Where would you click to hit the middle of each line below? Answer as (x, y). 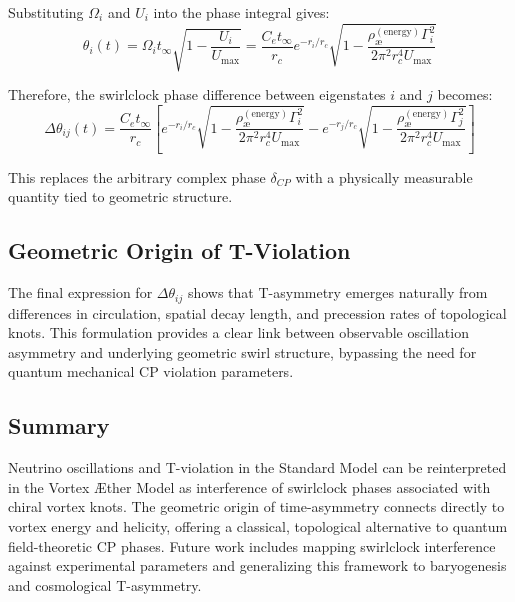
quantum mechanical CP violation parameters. (151, 371)
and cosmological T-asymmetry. (105, 584)
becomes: (465, 94)
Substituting (46, 12)
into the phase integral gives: (241, 12)
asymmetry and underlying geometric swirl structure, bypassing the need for (242, 351)
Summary (59, 425)
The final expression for (80, 292)
